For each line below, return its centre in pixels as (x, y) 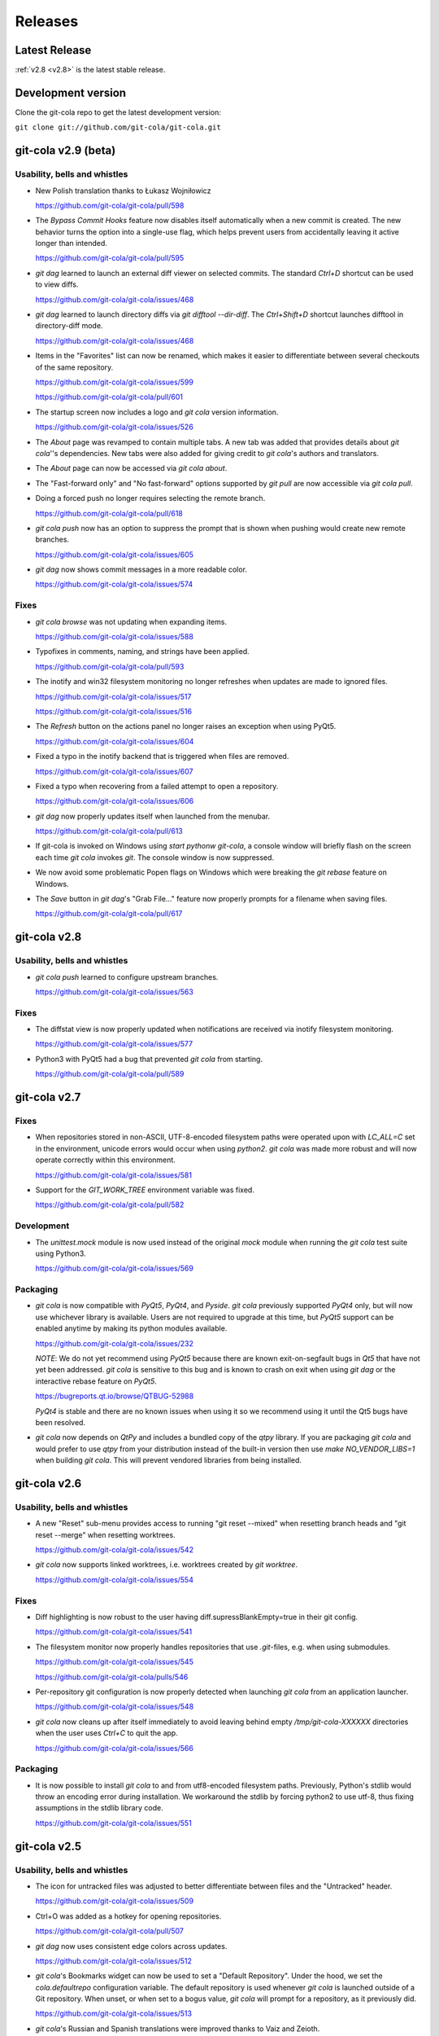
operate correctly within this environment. (106, 1160)
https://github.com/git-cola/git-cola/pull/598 (110, 205)
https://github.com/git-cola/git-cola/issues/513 (114, 2014)
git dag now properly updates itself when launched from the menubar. (153, 816)
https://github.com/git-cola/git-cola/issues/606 (115, 801)
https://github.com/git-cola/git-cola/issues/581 (114, 1175)
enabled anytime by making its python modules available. (131, 1328)
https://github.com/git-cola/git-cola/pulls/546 (112, 1677)
